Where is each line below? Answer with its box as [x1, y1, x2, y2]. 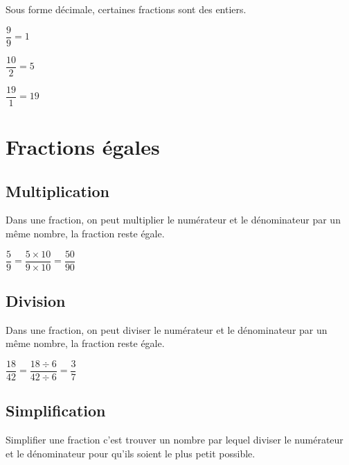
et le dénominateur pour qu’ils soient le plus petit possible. [6, 446, 256, 460]
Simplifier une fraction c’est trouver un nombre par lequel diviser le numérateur [6, 432, 343, 447]
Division [6, 290, 66, 311]
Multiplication [6, 180, 110, 201]
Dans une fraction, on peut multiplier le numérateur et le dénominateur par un [6, 212, 341, 227]
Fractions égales [6, 132, 160, 160]
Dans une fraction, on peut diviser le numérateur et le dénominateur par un [6, 322, 328, 337]
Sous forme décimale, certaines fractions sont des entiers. [6, 2, 247, 16]
